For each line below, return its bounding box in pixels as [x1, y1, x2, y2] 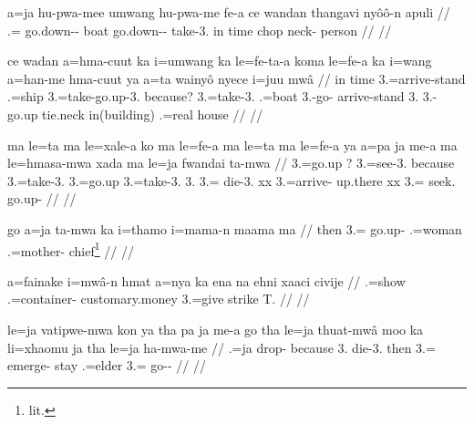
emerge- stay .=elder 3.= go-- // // [7, 356, 206, 375]
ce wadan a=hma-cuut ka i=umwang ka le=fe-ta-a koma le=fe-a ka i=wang [7, 51, 432, 70]
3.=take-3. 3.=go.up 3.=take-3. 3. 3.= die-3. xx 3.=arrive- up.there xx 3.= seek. [7, 171, 456, 190]
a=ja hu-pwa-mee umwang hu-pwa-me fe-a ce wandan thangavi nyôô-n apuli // [7, 3, 450, 21]
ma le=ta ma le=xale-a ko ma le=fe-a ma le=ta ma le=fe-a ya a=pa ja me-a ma [7, 135, 458, 154]
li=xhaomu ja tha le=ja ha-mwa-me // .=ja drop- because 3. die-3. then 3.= [7, 337, 436, 357]
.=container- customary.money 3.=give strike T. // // [7, 289, 310, 308]
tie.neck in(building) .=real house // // [42, 104, 263, 123]
